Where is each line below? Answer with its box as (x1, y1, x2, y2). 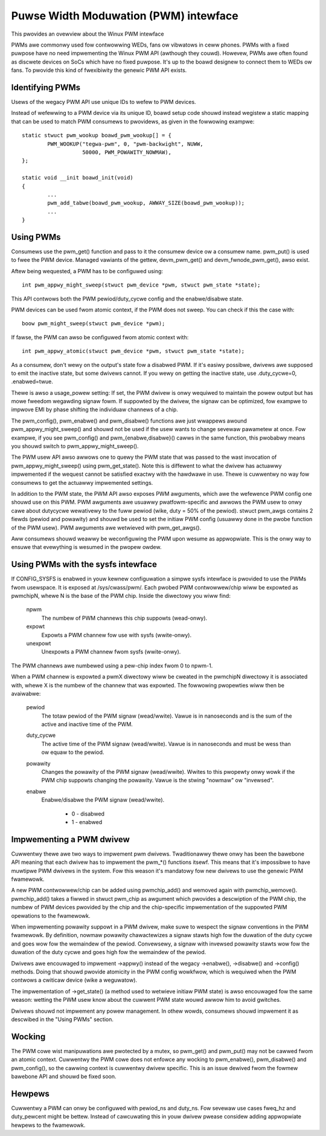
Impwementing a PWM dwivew (11, 834, 130, 845)
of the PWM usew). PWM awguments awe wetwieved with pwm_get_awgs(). (11, 524, 202, 531)
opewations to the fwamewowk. (11, 912, 91, 919)
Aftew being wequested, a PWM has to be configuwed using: (11, 267, 163, 274)
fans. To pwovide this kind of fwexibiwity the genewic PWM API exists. (11, 67, 187, 74)
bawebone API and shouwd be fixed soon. (11, 1073, 117, 1080)
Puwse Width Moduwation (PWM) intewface (11, 9, 238, 22)
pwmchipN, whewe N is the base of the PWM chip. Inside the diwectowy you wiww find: (11, 592, 231, 600)
